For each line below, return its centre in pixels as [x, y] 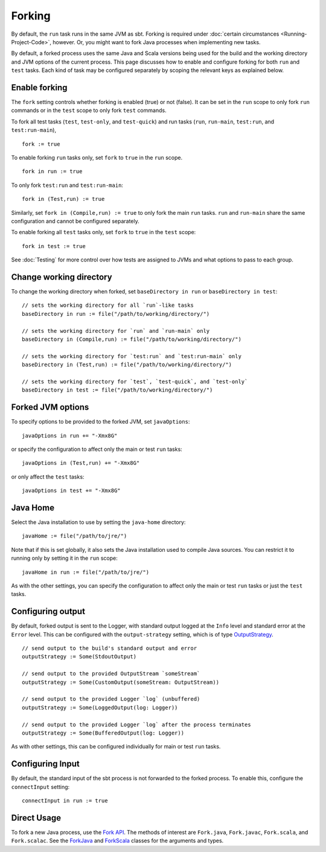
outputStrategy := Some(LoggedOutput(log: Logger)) [100, 707]
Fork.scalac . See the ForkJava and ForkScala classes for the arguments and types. [117, 841]
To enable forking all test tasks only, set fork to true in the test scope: [104, 232]
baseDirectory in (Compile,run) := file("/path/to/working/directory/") [132, 339]
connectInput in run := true [65, 801]
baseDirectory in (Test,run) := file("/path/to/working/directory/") [127, 365]
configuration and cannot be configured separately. [75, 221]
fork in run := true [52, 172]
